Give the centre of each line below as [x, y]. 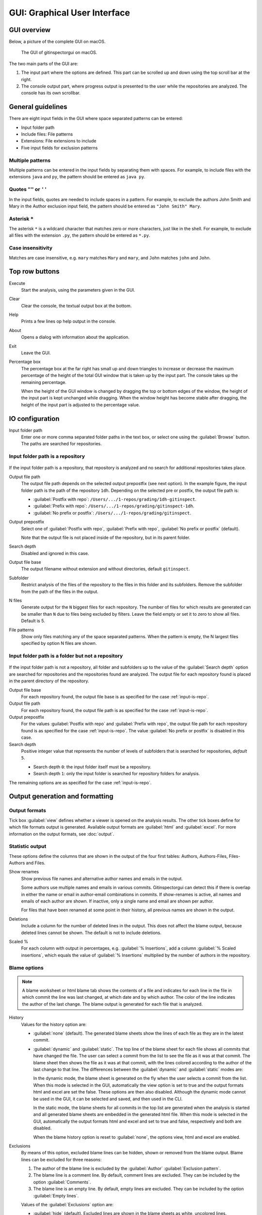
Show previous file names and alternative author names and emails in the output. [102, 878]
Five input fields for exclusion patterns [59, 148]
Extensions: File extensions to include [59, 141]
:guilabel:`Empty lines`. [56, 1196]
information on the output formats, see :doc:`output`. [62, 834]
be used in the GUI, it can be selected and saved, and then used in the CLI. [108, 1099]
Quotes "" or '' [28, 190]
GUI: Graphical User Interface [70, 13]
